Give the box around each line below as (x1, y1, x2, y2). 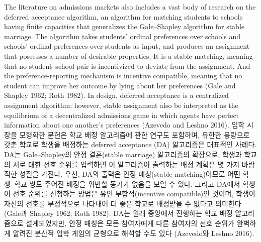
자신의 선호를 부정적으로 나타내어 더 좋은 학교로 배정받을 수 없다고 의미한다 (4, 198, 241, 208)
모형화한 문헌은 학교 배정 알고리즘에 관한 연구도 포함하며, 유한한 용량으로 (19, 129, 250, 140)
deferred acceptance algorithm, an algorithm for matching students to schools (4, 11, 243, 22)
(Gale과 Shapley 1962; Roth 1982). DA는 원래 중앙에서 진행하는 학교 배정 (4, 208, 233, 218)
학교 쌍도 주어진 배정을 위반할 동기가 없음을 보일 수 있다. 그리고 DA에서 (14, 178, 240, 189)
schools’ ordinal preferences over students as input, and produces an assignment (4, 41, 250, 51)
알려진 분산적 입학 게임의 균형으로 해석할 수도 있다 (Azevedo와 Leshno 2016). (13, 227, 254, 238)
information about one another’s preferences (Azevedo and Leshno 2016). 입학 (4, 119, 245, 130)
